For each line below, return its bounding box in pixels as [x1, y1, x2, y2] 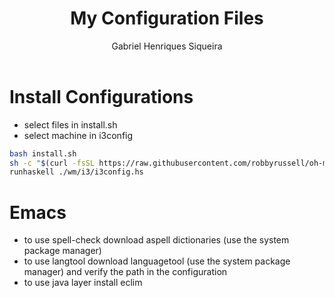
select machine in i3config [23, 129, 134, 141]
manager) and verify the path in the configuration [23, 266, 228, 278]
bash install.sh [9, 148, 77, 159]
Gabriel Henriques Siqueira [111, 40, 223, 52]
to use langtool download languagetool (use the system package [23, 255, 291, 267]
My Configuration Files [70, 7, 264, 30]
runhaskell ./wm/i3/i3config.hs [9, 167, 144, 177]
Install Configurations [9, 85, 194, 108]
